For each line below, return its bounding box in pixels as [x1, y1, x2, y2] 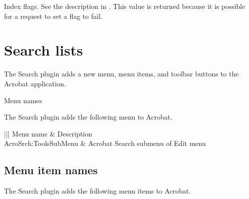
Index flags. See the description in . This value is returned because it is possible [4, 1, 246, 11]
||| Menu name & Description [4, 128, 93, 138]
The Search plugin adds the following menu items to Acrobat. [4, 186, 191, 196]
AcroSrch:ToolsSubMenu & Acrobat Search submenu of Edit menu [4, 138, 206, 148]
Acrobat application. [4, 78, 66, 88]
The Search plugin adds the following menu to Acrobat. [4, 112, 173, 122]
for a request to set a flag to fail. [4, 10, 102, 21]
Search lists [4, 40, 83, 60]
